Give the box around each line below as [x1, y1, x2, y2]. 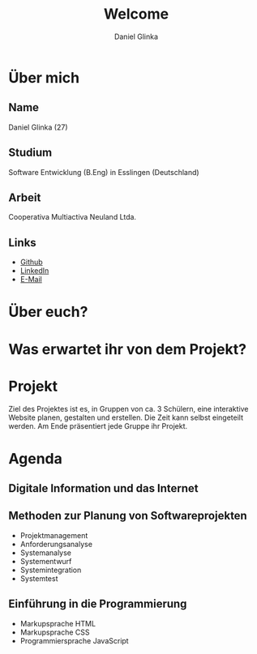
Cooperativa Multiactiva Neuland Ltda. [8, 212, 136, 222]
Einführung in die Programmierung [8, 597, 187, 611]
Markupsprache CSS [19, 627, 90, 637]
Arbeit [8, 190, 41, 204]
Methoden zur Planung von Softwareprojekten [8, 509, 247, 523]
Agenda [8, 449, 62, 468]
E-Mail [19, 275, 42, 284]
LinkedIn [19, 266, 49, 276]
